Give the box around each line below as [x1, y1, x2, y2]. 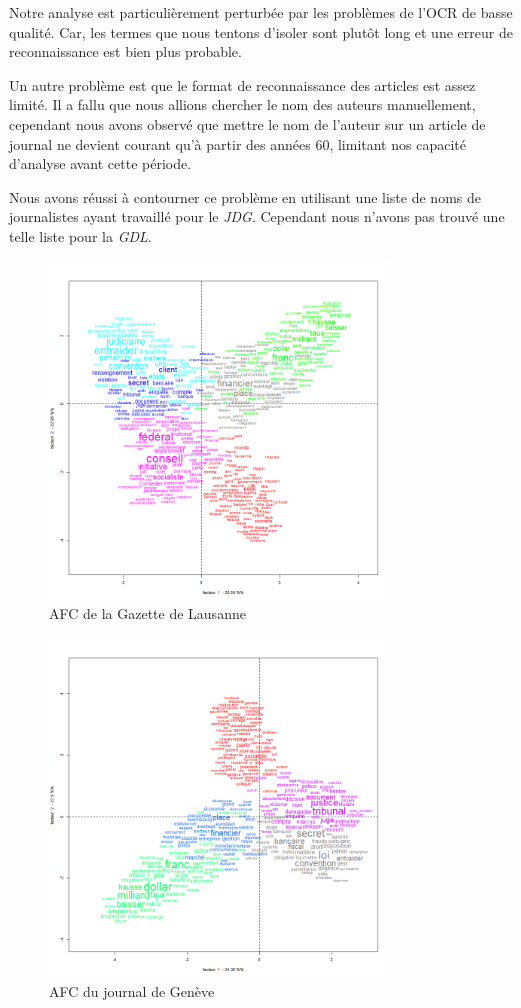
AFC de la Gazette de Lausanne [49, 603, 246, 624]
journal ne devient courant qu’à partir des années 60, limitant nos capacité [9, 133, 466, 154]
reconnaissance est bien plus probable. [9, 41, 242, 62]
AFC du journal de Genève [49, 980, 215, 1001]
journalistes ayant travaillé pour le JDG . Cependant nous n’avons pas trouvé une [9, 206, 505, 227]
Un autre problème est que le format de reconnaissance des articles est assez [9, 74, 476, 95]
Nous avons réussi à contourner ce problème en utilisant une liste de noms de [9, 186, 481, 207]
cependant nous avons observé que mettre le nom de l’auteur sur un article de [9, 113, 486, 134]
